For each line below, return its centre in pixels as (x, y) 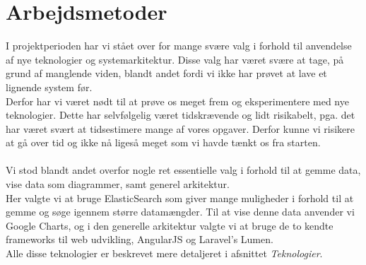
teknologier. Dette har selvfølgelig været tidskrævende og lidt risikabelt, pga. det (181, 115)
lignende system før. (49, 87)
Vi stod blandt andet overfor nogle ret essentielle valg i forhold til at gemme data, (183, 170)
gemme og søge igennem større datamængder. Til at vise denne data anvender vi (180, 212)
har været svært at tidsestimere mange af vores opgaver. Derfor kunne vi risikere (181, 128)
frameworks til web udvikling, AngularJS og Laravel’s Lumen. (140, 239)
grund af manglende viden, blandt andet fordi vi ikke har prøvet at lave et (166, 73)
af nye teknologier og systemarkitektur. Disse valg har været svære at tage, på (175, 59)
